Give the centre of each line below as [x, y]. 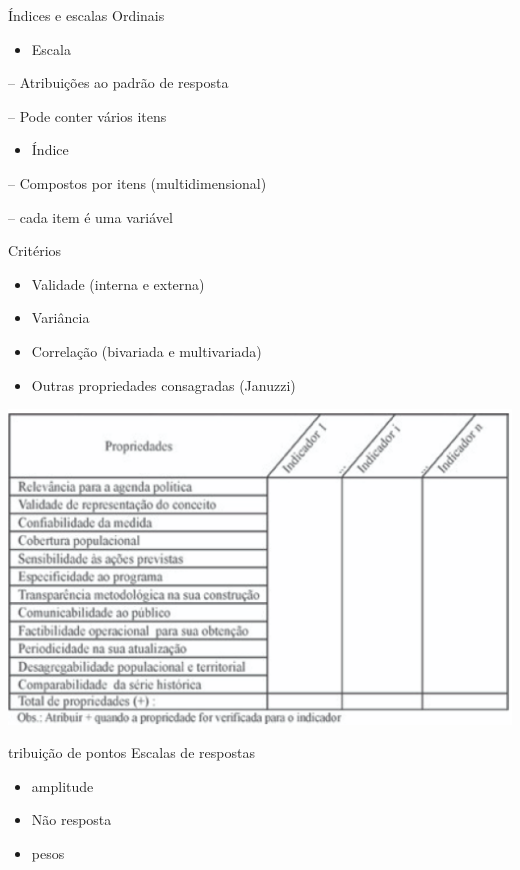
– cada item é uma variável [90, 216]
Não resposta [71, 819]
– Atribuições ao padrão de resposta [118, 82]
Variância [60, 317]
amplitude [62, 785]
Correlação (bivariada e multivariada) [146, 350]
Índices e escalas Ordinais [86, 15]
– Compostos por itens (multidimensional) [137, 182]
